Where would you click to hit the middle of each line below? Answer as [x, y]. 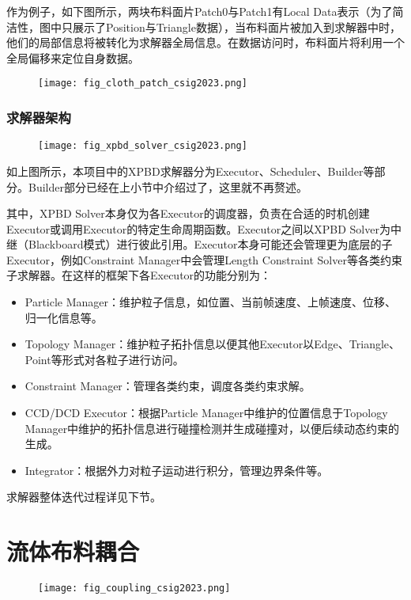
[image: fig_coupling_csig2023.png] [134, 589]
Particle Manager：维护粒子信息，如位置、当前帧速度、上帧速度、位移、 [211, 302]
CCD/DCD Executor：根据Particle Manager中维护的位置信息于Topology [206, 413]
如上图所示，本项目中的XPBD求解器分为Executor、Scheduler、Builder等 [190, 171]
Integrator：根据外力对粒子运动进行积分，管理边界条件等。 [177, 470]
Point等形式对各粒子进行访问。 [104, 359]
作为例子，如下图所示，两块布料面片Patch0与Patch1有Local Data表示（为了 [200, 11]
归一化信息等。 [64, 317]
